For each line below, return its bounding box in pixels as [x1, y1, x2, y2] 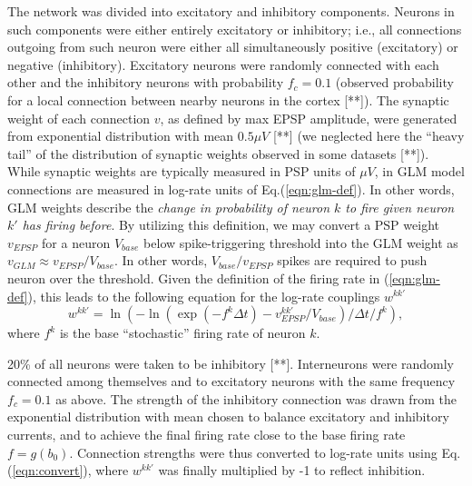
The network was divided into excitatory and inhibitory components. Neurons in [7, 2, 455, 20]
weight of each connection [7, 108, 151, 127]
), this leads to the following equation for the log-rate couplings [27, 286, 380, 305]
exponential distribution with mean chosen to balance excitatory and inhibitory [7, 407, 449, 426]
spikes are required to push [277, 251, 428, 270]
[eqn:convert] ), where [12, 461, 129, 480]
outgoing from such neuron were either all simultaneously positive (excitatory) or [7, 37, 458, 56]
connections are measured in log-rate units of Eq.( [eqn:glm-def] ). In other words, [7, 179, 455, 198]
